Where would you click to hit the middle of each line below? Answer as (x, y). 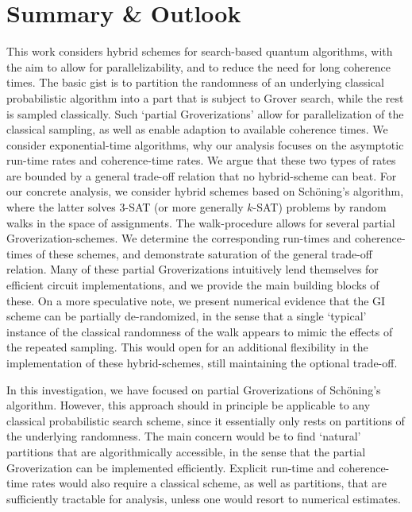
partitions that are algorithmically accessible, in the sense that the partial (186, 451)
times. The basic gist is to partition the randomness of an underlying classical (195, 82)
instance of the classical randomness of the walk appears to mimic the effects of (200, 331)
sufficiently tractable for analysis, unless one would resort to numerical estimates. (204, 498)
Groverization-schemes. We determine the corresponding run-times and (179, 238)
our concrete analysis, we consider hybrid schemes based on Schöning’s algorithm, (205, 191)
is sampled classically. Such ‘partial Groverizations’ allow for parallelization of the (205, 113)
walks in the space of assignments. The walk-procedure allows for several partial (201, 222)
